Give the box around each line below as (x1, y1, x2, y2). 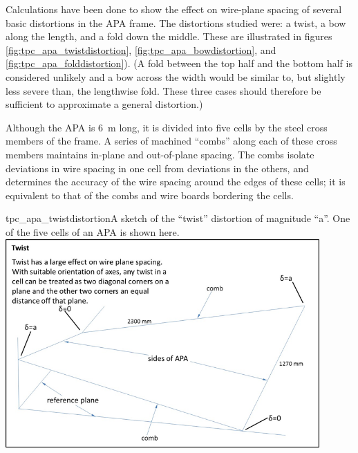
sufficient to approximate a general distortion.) (6, 97, 203, 111)
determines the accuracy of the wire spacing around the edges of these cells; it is (6, 174, 346, 189)
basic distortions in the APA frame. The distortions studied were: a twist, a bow (6, 15, 346, 30)
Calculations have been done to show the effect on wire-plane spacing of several (6, 2, 342, 16)
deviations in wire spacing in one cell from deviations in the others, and (6, 160, 309, 175)
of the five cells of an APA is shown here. (6, 224, 180, 239)
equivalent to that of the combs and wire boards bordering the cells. (6, 187, 294, 202)
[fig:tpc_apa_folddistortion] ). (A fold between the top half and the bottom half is (6, 56, 352, 71)
